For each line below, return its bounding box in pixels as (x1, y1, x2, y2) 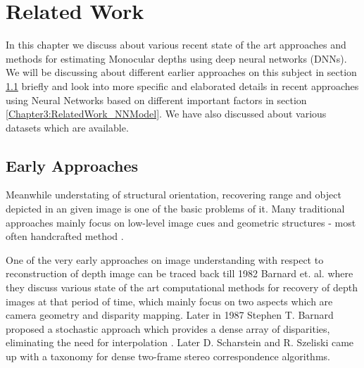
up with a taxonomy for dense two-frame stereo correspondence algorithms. (6, 349, 330, 364)
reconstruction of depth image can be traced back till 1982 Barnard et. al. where (6, 266, 353, 281)
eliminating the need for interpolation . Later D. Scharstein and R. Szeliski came (6, 335, 354, 350)
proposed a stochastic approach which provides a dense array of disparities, (6, 321, 330, 336)
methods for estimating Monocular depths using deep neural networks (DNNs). (6, 51, 347, 65)
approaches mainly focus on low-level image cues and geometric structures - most (6, 215, 356, 229)
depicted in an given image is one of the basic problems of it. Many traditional (6, 201, 345, 216)
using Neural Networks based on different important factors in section (6, 92, 307, 107)
